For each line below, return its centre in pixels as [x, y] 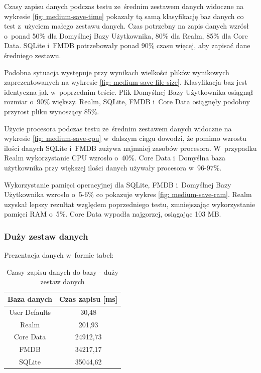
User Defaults [30, 312]
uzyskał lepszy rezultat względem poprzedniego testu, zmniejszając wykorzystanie [130, 204]
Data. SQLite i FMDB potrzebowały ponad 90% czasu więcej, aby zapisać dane [127, 45]
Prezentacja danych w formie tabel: [59, 255]
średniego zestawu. [33, 55]
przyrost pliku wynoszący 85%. [52, 111]
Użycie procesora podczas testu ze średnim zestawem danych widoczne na [118, 128]
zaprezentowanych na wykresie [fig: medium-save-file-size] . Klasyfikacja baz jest [126, 82]
